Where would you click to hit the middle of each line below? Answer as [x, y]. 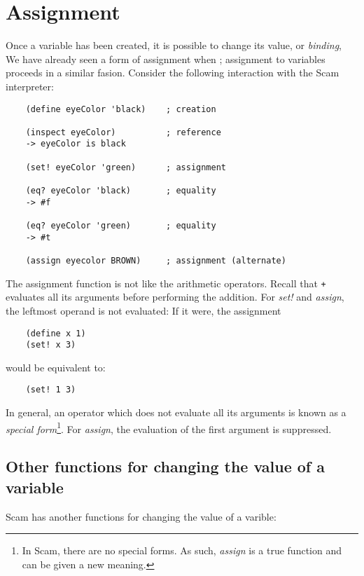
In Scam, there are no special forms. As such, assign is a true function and [182, 550]
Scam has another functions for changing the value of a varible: [141, 516]
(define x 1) [56, 333]
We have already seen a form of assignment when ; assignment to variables [166, 59]
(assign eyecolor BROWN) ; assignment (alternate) [156, 261]
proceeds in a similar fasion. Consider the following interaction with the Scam [173, 73]
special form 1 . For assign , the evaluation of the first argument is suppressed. [169, 427]
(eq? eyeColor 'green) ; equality [121, 226]
